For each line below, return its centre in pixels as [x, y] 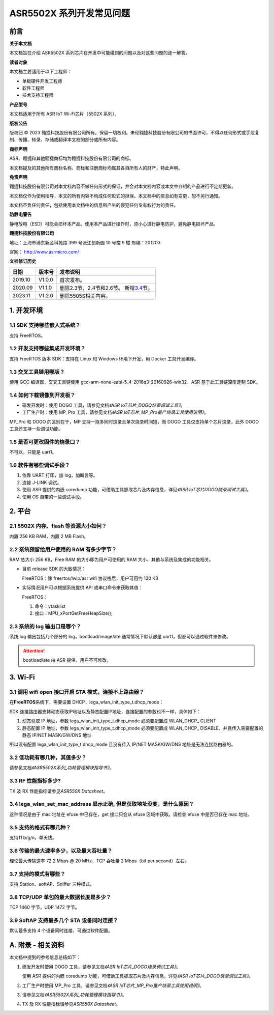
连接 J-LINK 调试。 [42, 482]
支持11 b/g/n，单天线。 [33, 837]
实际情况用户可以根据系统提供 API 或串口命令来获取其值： [82, 587]
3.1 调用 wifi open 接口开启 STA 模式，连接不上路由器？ [77, 692]
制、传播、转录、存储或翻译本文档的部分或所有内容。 [65, 139]
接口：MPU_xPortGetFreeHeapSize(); [74, 613]
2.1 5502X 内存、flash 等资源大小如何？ [58, 526]
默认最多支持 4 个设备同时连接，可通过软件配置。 [61, 931]
